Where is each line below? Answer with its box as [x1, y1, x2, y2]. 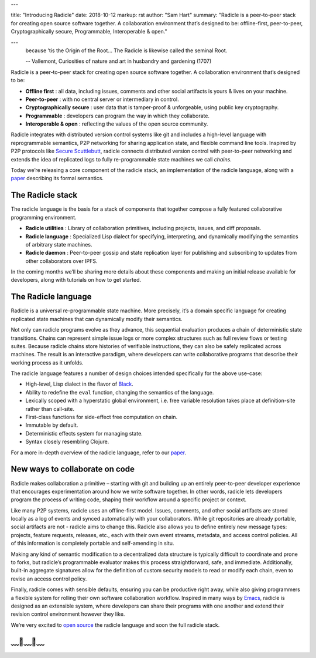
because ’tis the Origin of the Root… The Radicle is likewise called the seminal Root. [25, 47, 228, 54]
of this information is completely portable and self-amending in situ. [11, 540, 174, 547]
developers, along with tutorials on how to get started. [11, 276, 142, 284]
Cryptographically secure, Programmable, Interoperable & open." [11, 28, 167, 35]
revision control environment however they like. [11, 610, 125, 617]
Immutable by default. [25, 421, 78, 428]
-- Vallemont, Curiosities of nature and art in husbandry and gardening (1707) [25, 58, 212, 65]
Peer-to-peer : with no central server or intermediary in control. [25, 96, 179, 103]
